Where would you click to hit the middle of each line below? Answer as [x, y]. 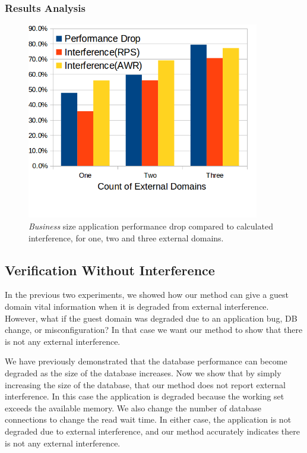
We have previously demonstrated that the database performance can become [146, 361]
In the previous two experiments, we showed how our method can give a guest [147, 295]
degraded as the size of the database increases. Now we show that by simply [143, 372]
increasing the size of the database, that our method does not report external [145, 384]
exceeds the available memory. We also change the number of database [133, 408]
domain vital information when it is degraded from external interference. [137, 306]
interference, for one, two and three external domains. [126, 237]
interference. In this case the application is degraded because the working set [145, 396]
